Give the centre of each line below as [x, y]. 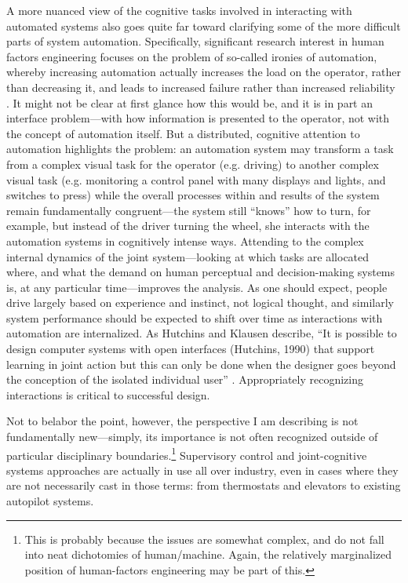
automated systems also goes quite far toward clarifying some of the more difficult [204, 26]
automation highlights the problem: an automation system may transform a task [200, 149]
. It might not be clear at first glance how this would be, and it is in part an [190, 102]
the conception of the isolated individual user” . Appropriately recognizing [185, 379]
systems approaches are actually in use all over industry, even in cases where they [202, 470]
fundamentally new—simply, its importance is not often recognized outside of [192, 437]
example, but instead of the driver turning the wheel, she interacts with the [188, 226]
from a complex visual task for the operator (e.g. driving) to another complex [193, 164]
